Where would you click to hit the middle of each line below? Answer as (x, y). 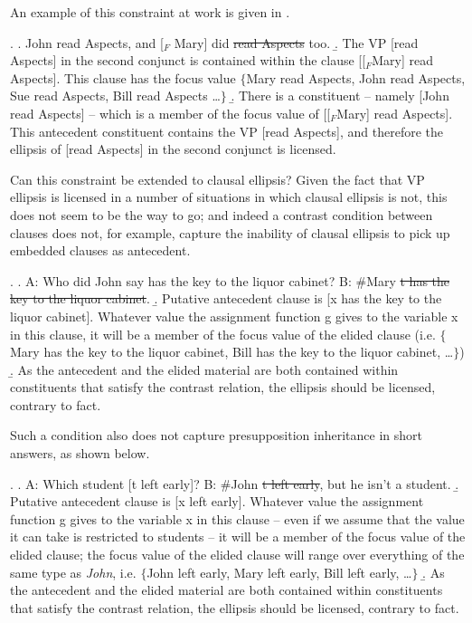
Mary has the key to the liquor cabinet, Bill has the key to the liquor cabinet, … (232, 352)
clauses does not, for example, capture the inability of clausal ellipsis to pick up (230, 232)
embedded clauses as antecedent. (100, 250)
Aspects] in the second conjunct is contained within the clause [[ (188, 60)
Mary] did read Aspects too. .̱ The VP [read (296, 42)
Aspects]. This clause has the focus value (123, 77)
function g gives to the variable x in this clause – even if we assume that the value (237, 518)
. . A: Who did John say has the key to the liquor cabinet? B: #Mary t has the (230, 280)
